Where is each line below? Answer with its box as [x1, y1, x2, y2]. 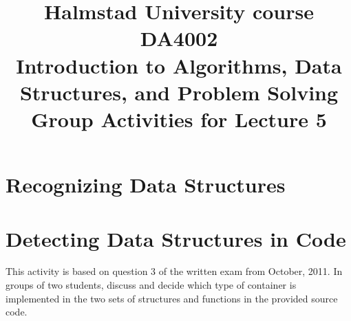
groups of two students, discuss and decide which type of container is [6, 278, 297, 292]
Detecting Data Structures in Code [6, 224, 346, 252]
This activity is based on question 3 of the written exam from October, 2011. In [6, 264, 343, 278]
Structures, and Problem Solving [19, 78, 339, 106]
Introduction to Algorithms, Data [16, 51, 342, 79]
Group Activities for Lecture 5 [31, 104, 327, 133]
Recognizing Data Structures [6, 170, 286, 199]
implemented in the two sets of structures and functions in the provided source [6, 291, 338, 305]
